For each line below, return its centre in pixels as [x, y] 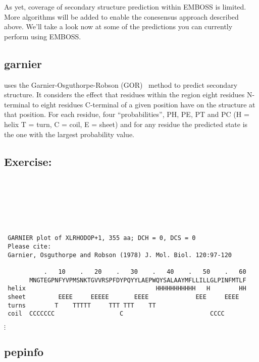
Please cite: [30, 246]
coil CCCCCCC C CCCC [116, 314]
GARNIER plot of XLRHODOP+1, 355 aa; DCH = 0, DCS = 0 [102, 238]
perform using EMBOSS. [43, 36]
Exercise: [28, 161]
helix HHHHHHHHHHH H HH [127, 289]
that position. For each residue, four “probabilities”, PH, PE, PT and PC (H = [127, 114]
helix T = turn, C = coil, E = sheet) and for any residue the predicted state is [126, 124]
